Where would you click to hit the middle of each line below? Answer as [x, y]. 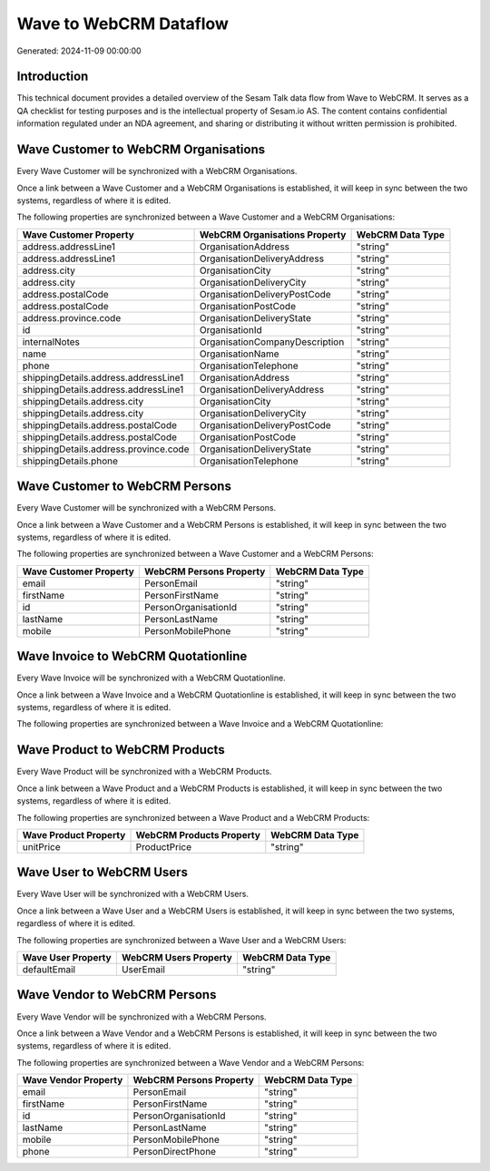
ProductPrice [164, 846]
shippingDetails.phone [70, 461]
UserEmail [143, 970]
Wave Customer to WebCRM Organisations [141, 150]
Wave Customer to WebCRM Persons [124, 487]
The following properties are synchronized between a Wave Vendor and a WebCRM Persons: [191, 1062]
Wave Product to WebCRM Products [121, 750]
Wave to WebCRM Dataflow [122, 24]
